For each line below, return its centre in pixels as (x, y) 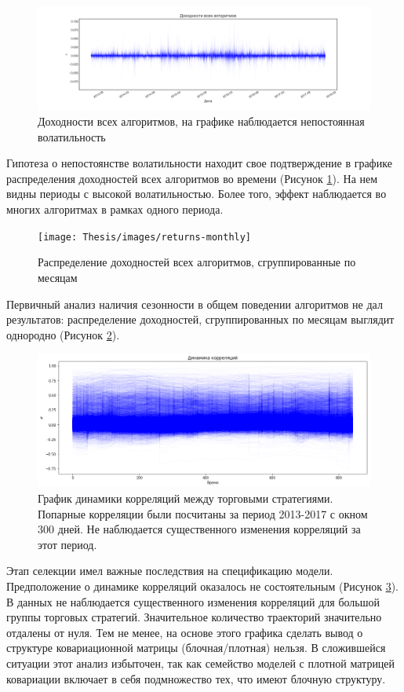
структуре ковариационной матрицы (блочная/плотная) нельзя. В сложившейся (196, 648)
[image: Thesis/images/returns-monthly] (145, 237)
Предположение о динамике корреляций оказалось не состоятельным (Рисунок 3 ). (202, 586)
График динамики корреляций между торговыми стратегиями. (186, 498)
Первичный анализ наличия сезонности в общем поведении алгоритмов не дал (195, 304)
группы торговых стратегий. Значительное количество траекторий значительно (194, 617)
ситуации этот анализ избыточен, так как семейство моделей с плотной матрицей (201, 663)
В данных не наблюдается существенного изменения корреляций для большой (193, 601)
